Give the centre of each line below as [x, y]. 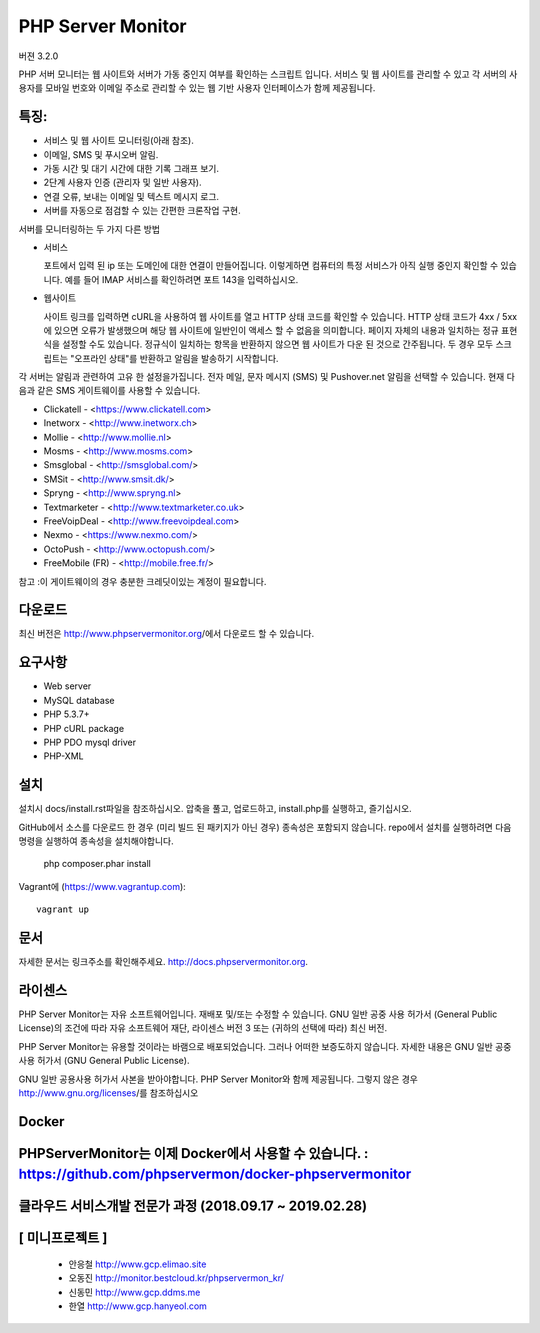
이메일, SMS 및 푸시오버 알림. [101, 154]
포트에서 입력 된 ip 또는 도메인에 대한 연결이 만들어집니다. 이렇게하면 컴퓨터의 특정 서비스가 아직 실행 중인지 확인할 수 [271, 266]
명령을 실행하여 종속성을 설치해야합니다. [96, 841]
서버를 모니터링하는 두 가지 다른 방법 [89, 229]
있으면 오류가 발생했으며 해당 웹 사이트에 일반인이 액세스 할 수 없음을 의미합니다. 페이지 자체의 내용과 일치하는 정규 [276, 330]
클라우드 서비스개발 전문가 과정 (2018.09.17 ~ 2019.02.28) [193, 1206]
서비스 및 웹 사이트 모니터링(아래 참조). [119, 141]
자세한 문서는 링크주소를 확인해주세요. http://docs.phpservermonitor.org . [163, 962]
